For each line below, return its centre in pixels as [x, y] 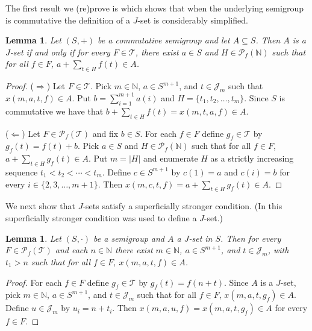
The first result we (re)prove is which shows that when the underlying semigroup [154, 8]
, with [278, 250]
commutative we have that [55, 111]
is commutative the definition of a [68, 20]
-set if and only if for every [60, 52]
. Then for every [251, 238]
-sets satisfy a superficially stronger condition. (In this [183, 206]
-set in [201, 238]
